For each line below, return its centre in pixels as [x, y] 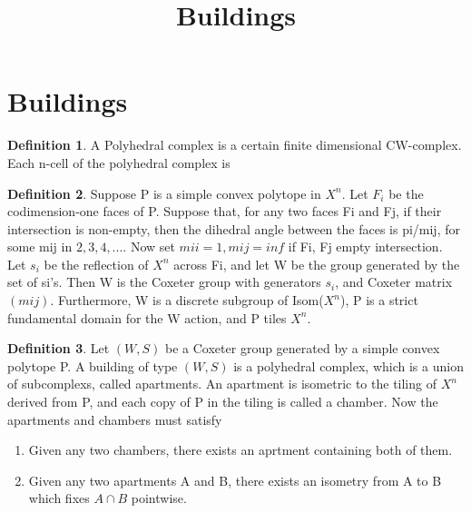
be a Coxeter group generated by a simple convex [303, 348]
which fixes [59, 498]
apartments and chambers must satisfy [115, 419]
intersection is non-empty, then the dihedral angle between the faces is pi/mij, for [234, 228]
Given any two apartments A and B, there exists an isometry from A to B [235, 480]
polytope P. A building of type [93, 365]
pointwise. [159, 498]
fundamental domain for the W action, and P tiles [147, 317]
